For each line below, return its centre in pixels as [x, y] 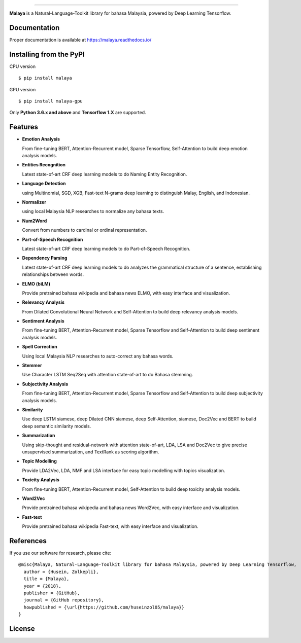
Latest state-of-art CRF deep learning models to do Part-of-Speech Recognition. [106, 248]
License [22, 629]
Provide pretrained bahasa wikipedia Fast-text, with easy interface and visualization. [110, 526]
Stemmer [32, 366]
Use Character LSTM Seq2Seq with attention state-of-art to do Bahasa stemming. [108, 375]
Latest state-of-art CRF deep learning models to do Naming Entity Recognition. [105, 174]
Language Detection [44, 184]
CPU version [22, 66]
